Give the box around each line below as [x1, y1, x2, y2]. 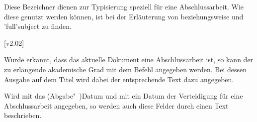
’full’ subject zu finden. [4, 21, 72, 31]
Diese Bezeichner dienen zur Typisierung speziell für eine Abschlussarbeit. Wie [4, 1, 244, 11]
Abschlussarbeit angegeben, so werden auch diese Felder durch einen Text [4, 100, 229, 111]
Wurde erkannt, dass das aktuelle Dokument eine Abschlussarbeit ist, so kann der [4, 54, 254, 65]
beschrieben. [4, 110, 42, 121]
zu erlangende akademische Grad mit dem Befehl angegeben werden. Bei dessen [4, 64, 247, 74]
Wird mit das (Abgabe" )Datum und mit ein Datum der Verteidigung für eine [4, 91, 243, 101]
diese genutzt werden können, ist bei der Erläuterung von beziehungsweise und [4, 11, 244, 21]
